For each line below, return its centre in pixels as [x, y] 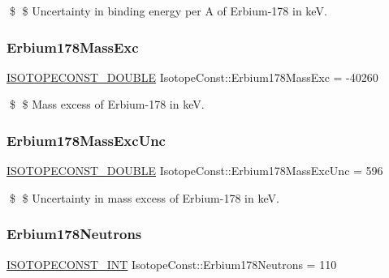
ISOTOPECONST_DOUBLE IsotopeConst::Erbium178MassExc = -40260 [192, 77]
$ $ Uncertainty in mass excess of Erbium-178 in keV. [144, 197]
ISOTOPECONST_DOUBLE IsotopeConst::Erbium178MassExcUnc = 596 [195, 171]
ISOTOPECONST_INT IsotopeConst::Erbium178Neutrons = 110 [172, 264]
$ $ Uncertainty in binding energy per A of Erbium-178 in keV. [168, 11]
